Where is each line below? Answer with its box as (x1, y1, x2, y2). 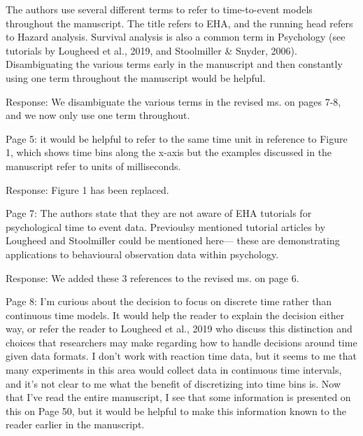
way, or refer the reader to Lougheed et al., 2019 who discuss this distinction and (6, 321, 353, 336)
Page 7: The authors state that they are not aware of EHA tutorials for (6, 206, 312, 220)
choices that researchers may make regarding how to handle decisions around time (6, 335, 357, 349)
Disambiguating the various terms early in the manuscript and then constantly (6, 57, 343, 71)
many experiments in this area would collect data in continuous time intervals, (6, 363, 342, 377)
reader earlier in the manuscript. (6, 417, 145, 432)
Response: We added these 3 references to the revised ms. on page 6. (6, 270, 299, 285)
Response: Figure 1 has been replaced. (6, 182, 169, 197)
